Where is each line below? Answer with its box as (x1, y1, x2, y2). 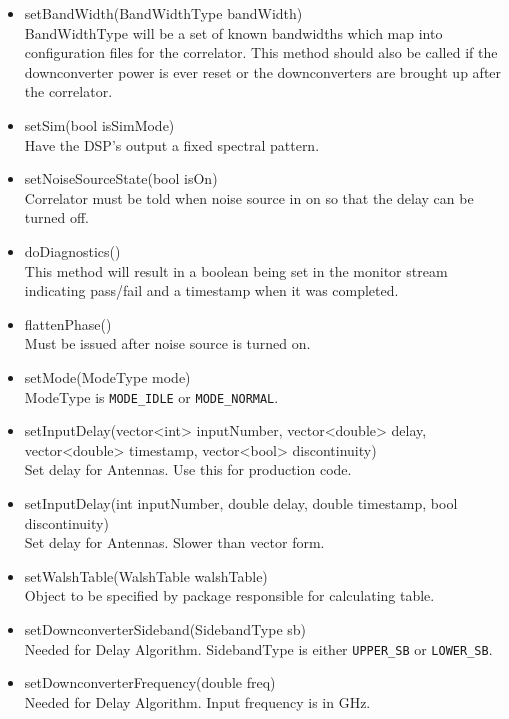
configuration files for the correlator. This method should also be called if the (24, 42, 498, 63)
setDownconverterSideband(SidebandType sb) (24, 618, 307, 639)
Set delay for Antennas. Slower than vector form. (24, 532, 325, 553)
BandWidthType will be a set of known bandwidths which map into (24, 22, 443, 43)
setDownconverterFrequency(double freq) (24, 672, 276, 693)
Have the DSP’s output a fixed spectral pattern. (24, 134, 320, 155)
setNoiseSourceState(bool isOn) (24, 168, 218, 189)
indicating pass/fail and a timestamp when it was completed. (24, 280, 399, 301)
